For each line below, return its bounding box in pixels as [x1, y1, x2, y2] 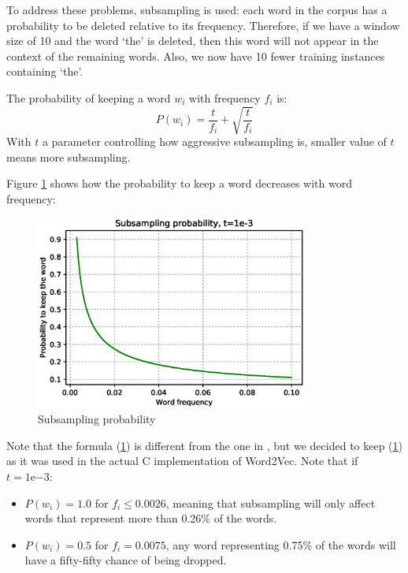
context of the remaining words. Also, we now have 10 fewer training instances [6, 47, 385, 64]
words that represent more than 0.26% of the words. [24, 510, 277, 526]
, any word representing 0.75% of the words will [165, 536, 396, 553]
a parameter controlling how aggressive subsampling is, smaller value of [42, 133, 387, 150]
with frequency [189, 89, 261, 106]
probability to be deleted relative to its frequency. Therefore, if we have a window [6, 17, 400, 33]
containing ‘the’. [6, 63, 83, 80]
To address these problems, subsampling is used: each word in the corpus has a [6, 2, 388, 17]
